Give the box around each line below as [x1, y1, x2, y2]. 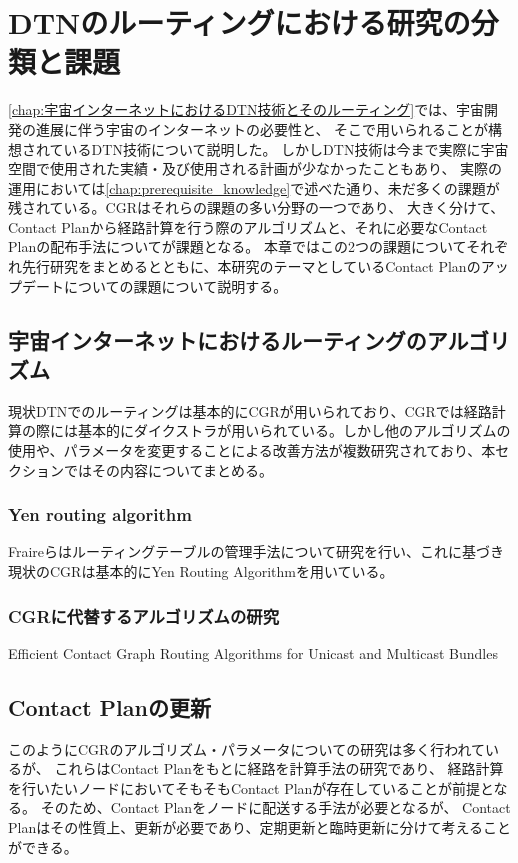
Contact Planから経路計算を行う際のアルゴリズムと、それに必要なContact [8, 216, 488, 237]
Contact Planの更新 [8, 691, 211, 722]
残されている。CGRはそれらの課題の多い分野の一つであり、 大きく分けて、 [8, 197, 505, 218]
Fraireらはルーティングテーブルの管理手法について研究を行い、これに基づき [8, 541, 504, 562]
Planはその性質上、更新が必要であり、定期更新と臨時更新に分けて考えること [8, 817, 512, 838]
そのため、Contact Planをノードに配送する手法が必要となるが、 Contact [40, 797, 511, 818]
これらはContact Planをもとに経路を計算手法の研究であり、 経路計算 [54, 758, 504, 779]
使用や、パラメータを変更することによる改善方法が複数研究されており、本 [8, 440, 496, 461]
